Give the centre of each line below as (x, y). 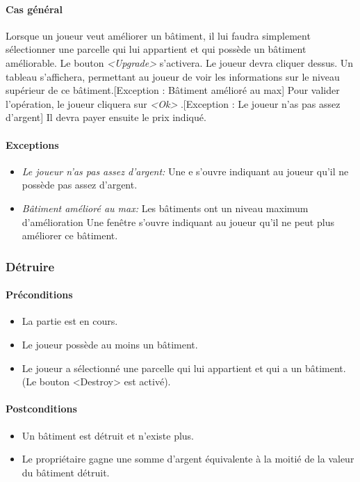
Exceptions (32, 144)
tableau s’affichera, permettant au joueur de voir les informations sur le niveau (173, 76)
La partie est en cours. (70, 321)
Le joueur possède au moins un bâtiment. (110, 344)
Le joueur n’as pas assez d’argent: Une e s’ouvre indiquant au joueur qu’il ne (185, 171)
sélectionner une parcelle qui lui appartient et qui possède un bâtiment (156, 49)
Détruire (30, 266)
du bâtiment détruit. (66, 472)
